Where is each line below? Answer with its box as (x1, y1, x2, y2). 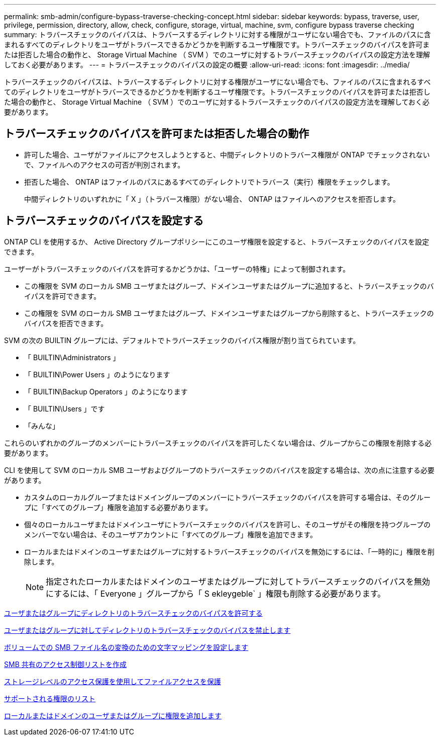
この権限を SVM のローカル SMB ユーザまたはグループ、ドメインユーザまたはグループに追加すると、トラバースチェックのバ (24, 281, 434, 290)
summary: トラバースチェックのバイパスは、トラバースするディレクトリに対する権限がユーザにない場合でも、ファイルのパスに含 (4, 30, 431, 39)
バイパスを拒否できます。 (24, 318, 108, 327)
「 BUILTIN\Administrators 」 (24, 353, 120, 362)
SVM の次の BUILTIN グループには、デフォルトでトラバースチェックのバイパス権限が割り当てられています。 (4, 336, 360, 345)
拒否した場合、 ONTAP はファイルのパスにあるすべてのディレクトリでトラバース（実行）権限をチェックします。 (24, 177, 394, 186)
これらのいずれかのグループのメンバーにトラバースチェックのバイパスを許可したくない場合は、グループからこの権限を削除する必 (4, 438, 432, 447)
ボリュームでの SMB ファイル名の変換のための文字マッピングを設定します (4, 642, 249, 651)
